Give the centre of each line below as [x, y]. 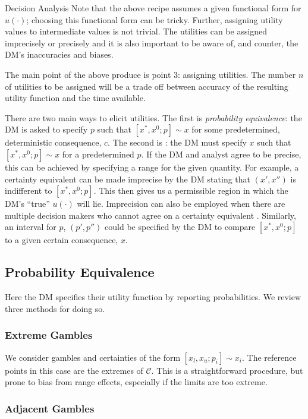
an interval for [31, 227]
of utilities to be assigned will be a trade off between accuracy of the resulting [147, 86]
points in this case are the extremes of [74, 370]
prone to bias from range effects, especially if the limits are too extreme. [136, 382]
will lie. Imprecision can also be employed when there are [181, 204]
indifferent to [29, 190]
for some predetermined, [236, 129]
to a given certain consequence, [62, 240]
